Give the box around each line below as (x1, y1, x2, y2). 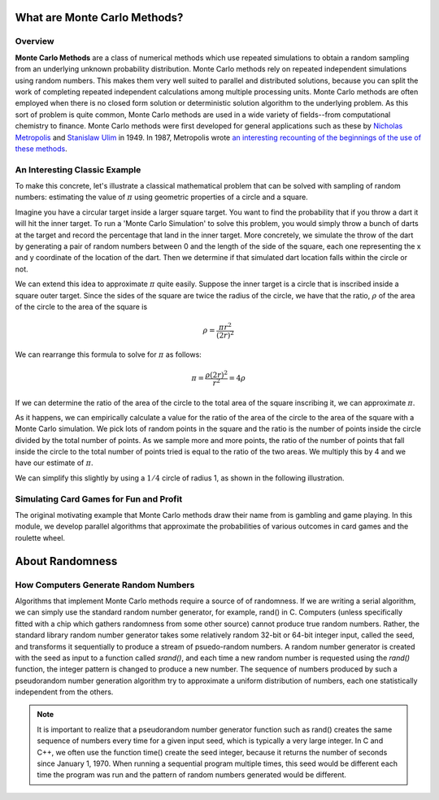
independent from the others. (15, 687, 114, 697)
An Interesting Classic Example (15, 163, 141, 175)
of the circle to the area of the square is (15, 302, 148, 311)
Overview (15, 36, 54, 47)
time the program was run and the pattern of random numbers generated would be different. (37, 770, 347, 780)
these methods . (15, 143, 68, 154)
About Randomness (15, 554, 118, 568)
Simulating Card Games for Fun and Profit (15, 493, 183, 504)
